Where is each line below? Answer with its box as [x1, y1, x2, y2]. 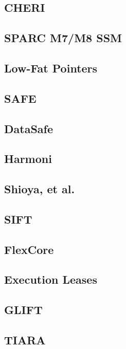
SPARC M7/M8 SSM [4, 30, 122, 46]
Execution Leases [4, 271, 97, 287]
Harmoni [4, 151, 52, 167]
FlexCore [4, 241, 54, 257]
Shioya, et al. [4, 181, 75, 197]
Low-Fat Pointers [4, 60, 98, 76]
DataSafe [4, 120, 53, 136]
